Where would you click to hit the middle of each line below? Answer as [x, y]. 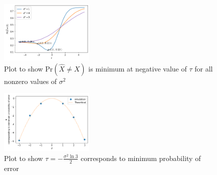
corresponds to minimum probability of [141, 158]
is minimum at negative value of [138, 68]
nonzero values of [31, 81]
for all [204, 68]
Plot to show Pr [29, 68]
